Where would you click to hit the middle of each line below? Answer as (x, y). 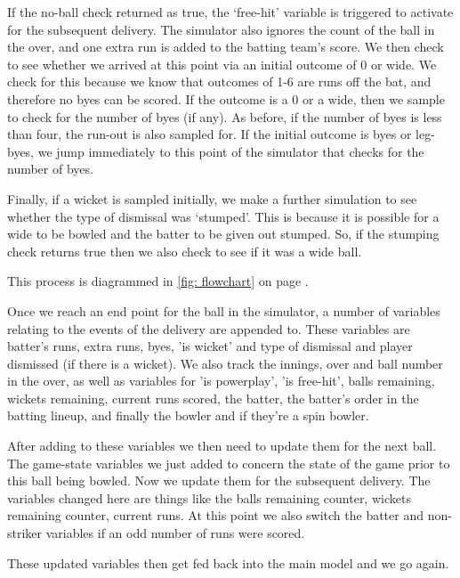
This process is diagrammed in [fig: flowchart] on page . (158, 281)
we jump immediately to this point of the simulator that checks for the (231, 151)
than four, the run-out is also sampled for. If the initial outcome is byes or (210, 134)
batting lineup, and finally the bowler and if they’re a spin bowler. (188, 415)
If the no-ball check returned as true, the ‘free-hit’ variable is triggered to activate (230, 12)
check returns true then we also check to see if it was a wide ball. (185, 251)
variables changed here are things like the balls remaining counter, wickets (209, 497)
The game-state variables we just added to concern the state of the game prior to (229, 463)
